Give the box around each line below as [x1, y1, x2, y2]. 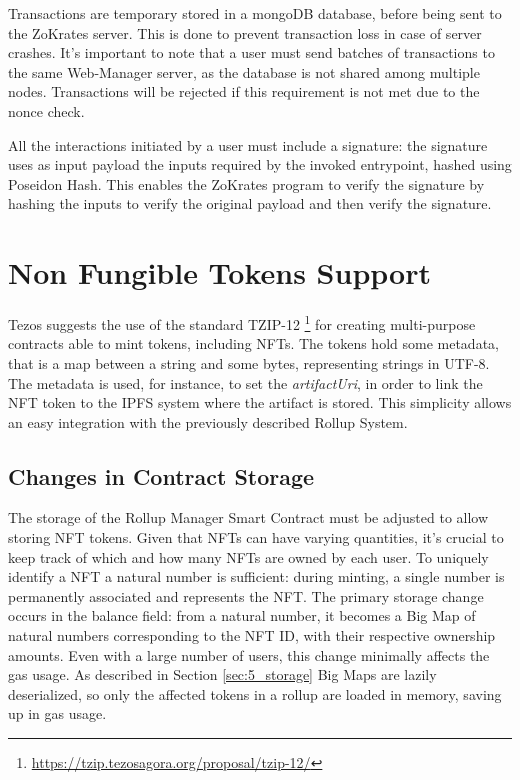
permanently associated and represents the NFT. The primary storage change [8, 585, 484, 606]
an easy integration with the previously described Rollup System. [8, 411, 408, 432]
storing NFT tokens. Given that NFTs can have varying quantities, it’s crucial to [8, 527, 504, 548]
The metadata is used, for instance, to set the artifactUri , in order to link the [8, 372, 483, 393]
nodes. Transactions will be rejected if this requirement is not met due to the [8, 81, 480, 102]
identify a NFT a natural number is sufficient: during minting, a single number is [8, 566, 505, 587]
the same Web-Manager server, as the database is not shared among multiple [8, 61, 480, 82]
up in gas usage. [8, 703, 107, 724]
